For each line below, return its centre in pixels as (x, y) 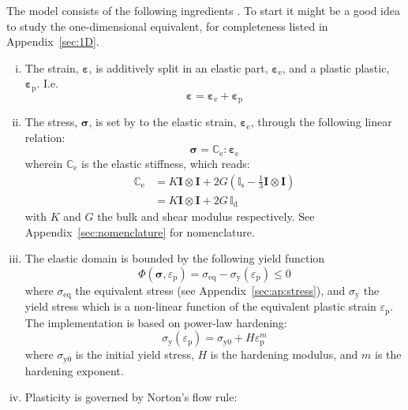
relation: (45, 137)
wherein (44, 163)
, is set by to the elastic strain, (163, 122)
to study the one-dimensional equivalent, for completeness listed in (167, 26)
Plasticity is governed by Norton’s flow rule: (131, 397)
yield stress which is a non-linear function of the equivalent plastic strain (200, 306)
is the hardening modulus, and (284, 354)
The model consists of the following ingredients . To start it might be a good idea (204, 10)
